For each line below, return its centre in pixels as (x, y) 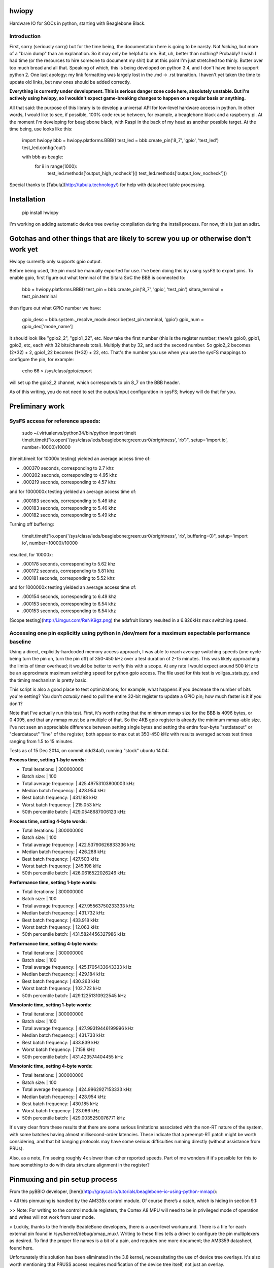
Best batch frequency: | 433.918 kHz (60, 920)
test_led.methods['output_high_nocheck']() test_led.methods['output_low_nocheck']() (137, 173)
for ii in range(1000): (56, 166)
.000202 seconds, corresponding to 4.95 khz (70, 475)
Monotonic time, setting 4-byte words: (51, 1066)
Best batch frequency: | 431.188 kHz (60, 798)
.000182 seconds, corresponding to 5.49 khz (69, 515)
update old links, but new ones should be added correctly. (70, 82)
